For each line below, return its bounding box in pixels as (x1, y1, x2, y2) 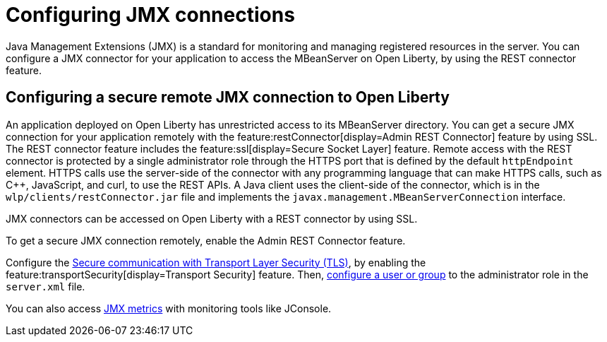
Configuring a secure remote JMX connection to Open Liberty (6, 88, 450, 107)
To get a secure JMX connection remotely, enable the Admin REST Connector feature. (6, 234, 406, 247)
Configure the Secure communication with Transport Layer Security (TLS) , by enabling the (6, 256, 426, 269)
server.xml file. (6, 280, 85, 293)
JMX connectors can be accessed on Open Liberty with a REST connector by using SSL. (6, 212, 418, 225)
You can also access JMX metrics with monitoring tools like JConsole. (6, 302, 332, 314)
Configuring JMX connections (6, 3, 295, 27)
